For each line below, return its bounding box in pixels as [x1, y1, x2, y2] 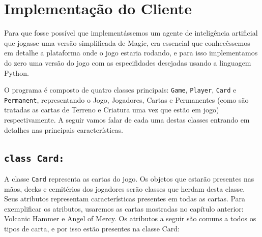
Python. [4, 67, 29, 78]
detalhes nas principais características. [4, 124, 123, 135]
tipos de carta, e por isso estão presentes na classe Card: [4, 223, 180, 233]
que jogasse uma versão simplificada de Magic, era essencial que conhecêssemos [4, 37, 250, 48]
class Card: [4, 153, 65, 164]
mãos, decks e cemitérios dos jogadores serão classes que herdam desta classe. [4, 183, 245, 194]
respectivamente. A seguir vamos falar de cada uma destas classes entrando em [4, 114, 250, 125]
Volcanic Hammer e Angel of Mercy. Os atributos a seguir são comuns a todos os [4, 213, 256, 224]
